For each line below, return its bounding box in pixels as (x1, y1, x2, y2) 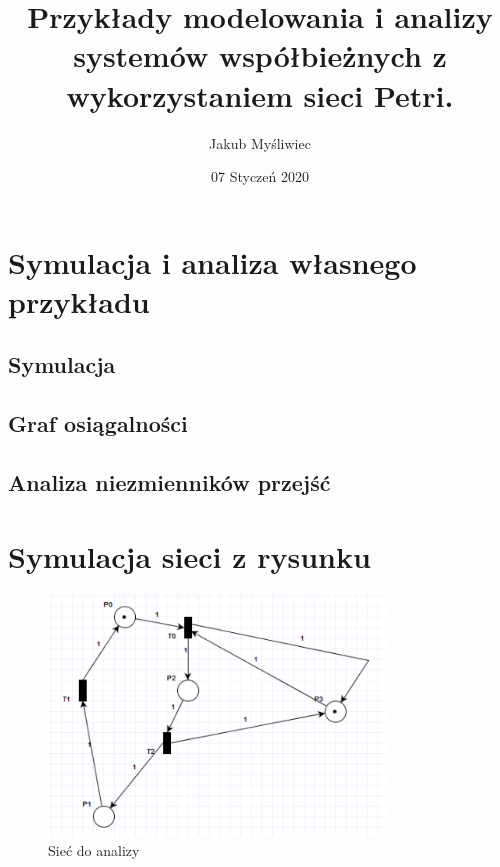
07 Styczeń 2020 (211, 166, 309, 187)
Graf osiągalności (8, 408, 188, 439)
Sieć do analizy (48, 840, 140, 861)
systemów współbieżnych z (73, 35, 447, 76)
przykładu (8, 280, 150, 321)
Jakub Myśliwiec (209, 132, 311, 153)
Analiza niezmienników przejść (8, 467, 331, 498)
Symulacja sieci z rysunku (8, 535, 371, 576)
